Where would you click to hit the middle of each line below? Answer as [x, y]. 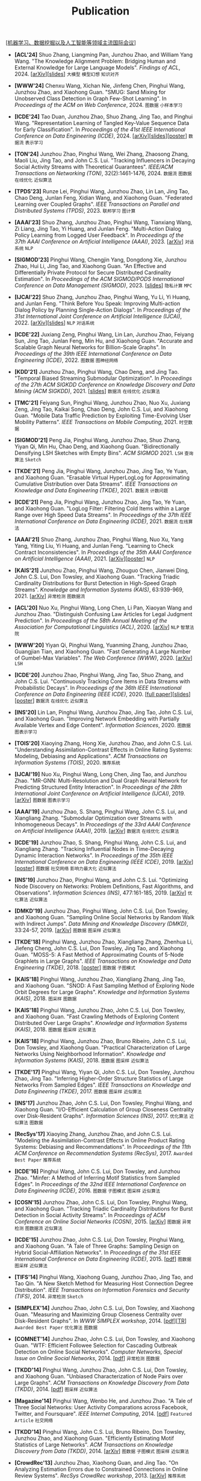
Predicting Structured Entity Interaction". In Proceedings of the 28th [98, 787]
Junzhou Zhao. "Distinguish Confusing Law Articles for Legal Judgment [103, 614]
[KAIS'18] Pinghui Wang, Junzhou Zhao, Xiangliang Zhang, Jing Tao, [100, 979]
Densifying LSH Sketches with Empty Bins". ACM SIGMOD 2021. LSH [99, 453]
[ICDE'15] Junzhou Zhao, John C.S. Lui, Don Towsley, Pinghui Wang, [99, 1240]
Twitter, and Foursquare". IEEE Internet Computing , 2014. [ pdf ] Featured [103, 1414]
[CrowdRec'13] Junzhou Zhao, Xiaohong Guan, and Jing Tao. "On [96, 1463]
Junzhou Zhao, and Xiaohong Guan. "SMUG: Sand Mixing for [90, 92]
